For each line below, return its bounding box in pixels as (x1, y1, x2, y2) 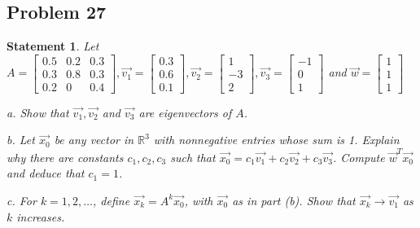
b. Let (7, 131, 35, 148)
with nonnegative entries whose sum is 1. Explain (153, 131, 400, 148)
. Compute (333, 148, 385, 165)
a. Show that (7, 103, 69, 121)
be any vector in (54, 131, 134, 148)
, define (93, 191, 130, 208)
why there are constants (7, 148, 124, 165)
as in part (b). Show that (232, 191, 356, 208)
